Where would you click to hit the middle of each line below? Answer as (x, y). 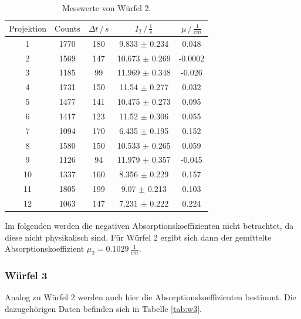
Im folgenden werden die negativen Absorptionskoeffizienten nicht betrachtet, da (149, 226)
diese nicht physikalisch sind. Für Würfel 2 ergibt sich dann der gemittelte (138, 237)
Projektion (28, 29)
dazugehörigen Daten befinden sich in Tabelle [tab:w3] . (103, 308)
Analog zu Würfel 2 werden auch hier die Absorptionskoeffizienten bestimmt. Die (150, 297)
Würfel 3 (26, 275)
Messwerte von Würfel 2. (106, 8)
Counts (67, 29)
